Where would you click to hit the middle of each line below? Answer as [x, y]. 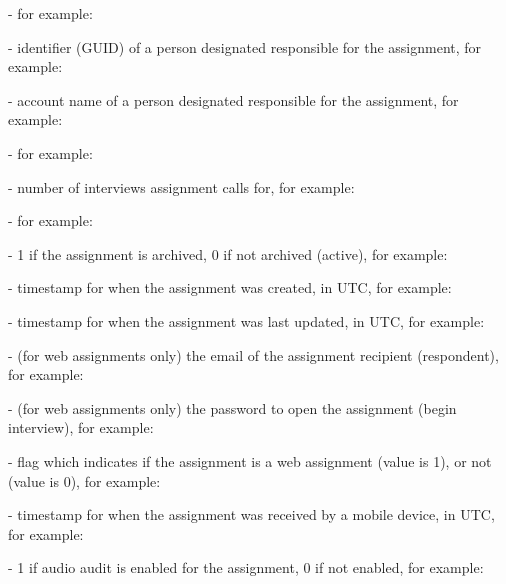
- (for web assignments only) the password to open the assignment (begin [232, 407]
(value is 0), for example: [84, 480]
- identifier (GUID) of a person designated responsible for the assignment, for [245, 46]
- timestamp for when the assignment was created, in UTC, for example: [230, 287]
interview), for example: [81, 427]
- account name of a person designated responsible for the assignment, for [233, 99]
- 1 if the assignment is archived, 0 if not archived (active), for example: [228, 253]
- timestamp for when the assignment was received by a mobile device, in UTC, [251, 514]
